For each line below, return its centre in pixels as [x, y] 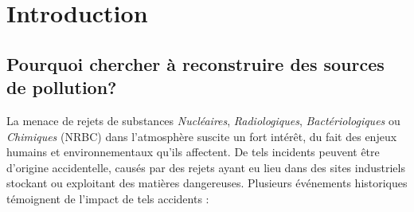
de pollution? [62, 87]
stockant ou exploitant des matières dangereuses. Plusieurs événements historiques [207, 183]
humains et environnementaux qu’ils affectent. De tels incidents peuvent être [193, 152]
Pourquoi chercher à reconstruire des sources [195, 63]
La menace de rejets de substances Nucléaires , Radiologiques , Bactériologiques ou [203, 120]
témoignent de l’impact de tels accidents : [108, 198]
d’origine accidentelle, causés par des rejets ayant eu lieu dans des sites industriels [206, 167]
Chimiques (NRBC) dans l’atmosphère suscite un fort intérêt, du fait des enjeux [202, 136]
